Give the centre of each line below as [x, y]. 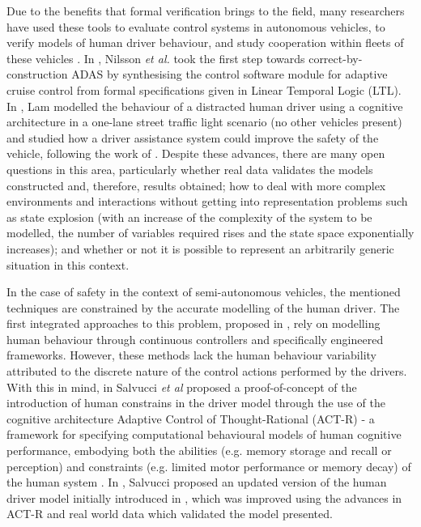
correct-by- [336, 58]
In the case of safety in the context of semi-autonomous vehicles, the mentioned [204, 292]
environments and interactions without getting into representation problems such [207, 201]
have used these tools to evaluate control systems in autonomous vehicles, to [196, 26]
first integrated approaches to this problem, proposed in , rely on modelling [193, 323]
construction [37, 74]
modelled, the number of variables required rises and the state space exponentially [210, 233]
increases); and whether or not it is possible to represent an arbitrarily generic [200, 248]
